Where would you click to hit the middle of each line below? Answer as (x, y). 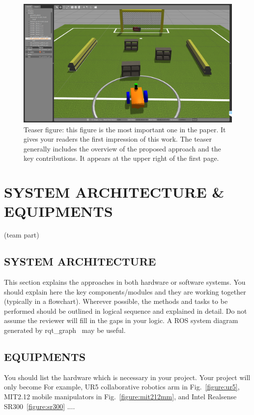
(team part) (22, 235)
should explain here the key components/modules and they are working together (125, 291)
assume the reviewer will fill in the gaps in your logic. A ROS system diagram (121, 320)
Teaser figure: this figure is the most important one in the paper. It (125, 129)
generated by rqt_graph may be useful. (65, 330)
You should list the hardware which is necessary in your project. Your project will (127, 377)
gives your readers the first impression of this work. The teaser (118, 139)
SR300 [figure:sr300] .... (40, 406)
